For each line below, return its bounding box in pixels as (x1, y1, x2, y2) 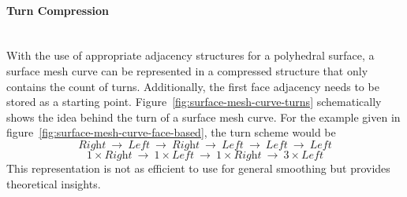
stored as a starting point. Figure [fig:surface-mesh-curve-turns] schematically (6, 93, 382, 110)
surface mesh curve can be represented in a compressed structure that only (6, 62, 368, 78)
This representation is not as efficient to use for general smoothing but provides (6, 159, 390, 176)
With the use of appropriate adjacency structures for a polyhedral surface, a (6, 47, 375, 64)
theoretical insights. (6, 175, 101, 192)
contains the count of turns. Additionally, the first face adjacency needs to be (6, 78, 379, 94)
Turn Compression (6, 2, 109, 18)
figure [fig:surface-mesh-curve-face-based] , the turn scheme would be (6, 124, 336, 140)
